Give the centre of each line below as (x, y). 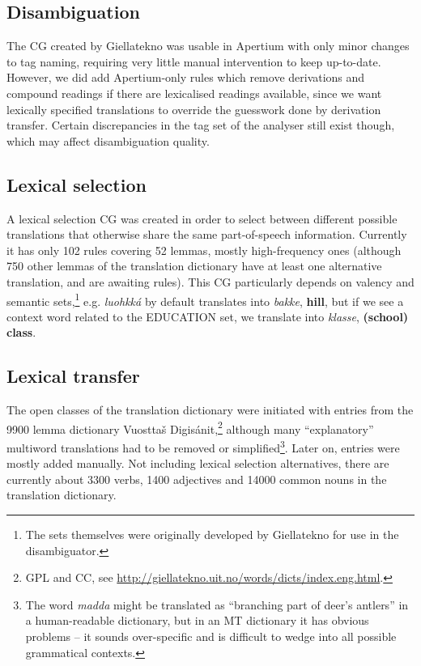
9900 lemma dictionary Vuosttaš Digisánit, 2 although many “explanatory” (190, 427)
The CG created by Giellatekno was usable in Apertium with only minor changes (208, 46)
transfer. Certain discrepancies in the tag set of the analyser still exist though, (201, 125)
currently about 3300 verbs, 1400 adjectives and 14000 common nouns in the (197, 479)
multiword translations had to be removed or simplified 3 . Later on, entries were (203, 446)
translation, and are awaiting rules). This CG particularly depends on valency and (210, 281)
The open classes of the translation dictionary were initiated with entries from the (210, 410)
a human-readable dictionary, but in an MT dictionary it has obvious (197, 620)
